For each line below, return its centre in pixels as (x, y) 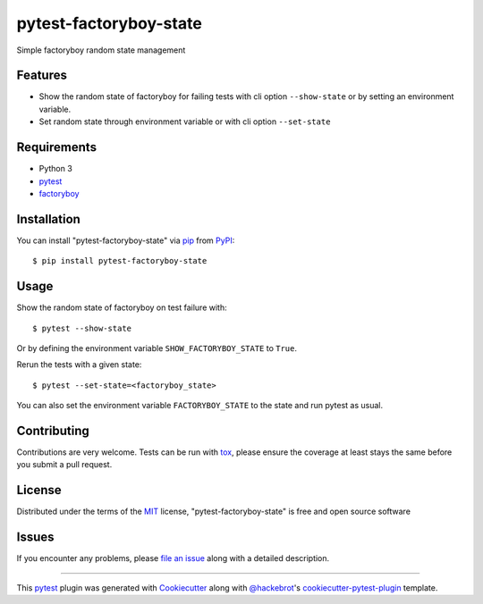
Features (42, 75)
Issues (35, 537)
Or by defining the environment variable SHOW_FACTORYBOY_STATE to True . (157, 348)
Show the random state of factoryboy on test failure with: (122, 307)
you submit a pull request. (64, 465)
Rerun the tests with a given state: (79, 365)
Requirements (57, 147)
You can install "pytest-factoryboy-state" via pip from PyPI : (126, 240)
